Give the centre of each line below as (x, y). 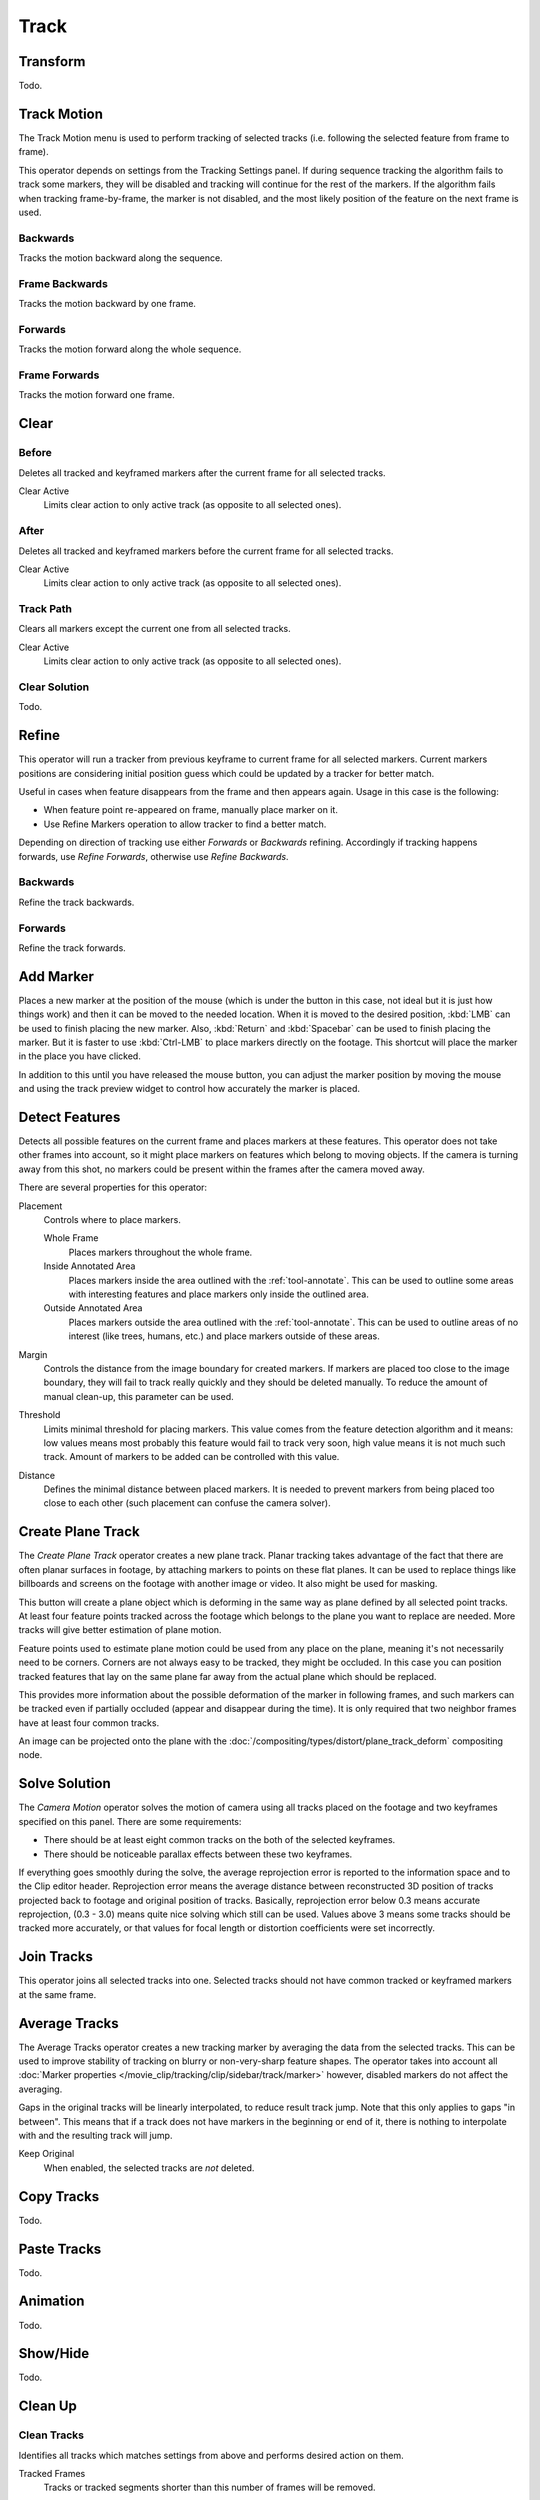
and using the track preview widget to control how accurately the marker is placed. (189, 1089)
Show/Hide (54, 2353)
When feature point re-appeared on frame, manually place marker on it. (191, 810)
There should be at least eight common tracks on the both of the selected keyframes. (219, 1840)
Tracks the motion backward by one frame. (107, 304)
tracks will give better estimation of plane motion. (120, 1630)
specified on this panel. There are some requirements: (130, 1821)
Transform (52, 61)
